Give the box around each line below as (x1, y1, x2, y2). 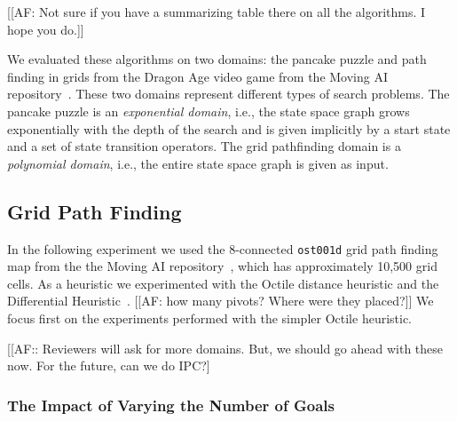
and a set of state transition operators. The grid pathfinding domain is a (7, 137, 401, 155)
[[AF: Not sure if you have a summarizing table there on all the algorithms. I (7, 3, 426, 20)
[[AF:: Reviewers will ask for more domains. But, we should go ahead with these (7, 338, 444, 357)
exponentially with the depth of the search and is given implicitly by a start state (7, 119, 451, 138)
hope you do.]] (7, 20, 84, 38)
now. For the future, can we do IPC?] (7, 356, 210, 375)
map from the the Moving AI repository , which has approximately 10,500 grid (7, 257, 437, 275)
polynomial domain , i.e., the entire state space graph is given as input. (7, 154, 389, 172)
